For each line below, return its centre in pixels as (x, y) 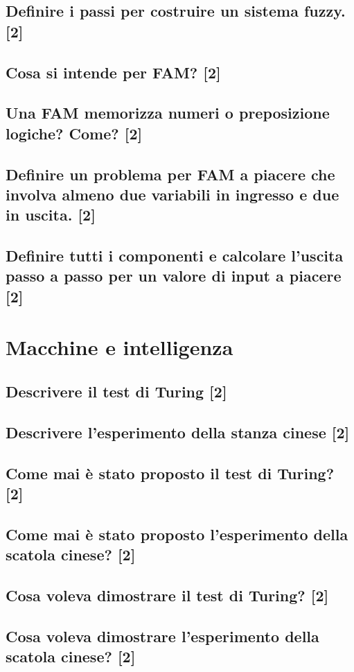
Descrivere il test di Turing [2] (116, 391)
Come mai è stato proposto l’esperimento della (177, 534)
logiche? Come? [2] (74, 133)
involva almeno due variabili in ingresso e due (172, 194)
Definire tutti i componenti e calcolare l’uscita (175, 256)
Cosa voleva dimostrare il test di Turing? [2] (167, 595)
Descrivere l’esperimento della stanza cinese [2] (178, 432)
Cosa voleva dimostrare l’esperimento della (162, 636)
